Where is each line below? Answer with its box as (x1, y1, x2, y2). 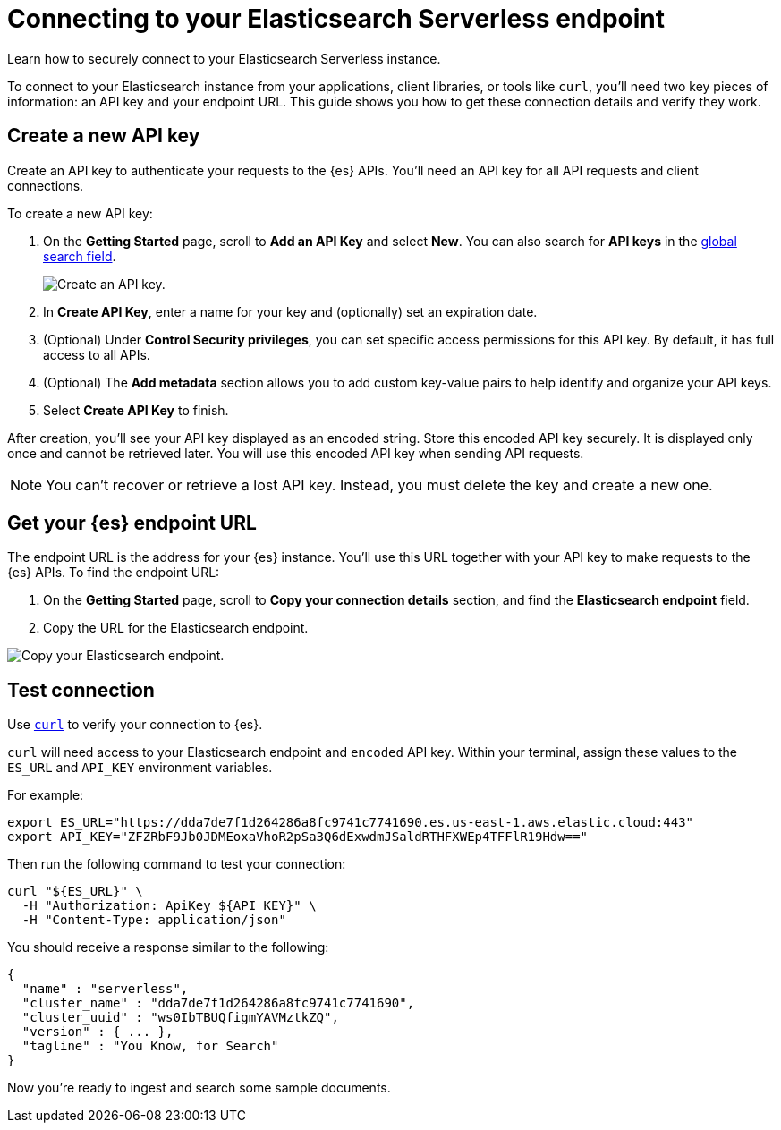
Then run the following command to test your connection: (7, 856, 346, 872)
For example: (7, 787, 84, 803)
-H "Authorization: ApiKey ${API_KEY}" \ (21, 898, 317, 913)
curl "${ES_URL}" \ (7, 884, 143, 899)
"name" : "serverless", (21, 981, 189, 997)
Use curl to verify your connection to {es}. (7, 717, 263, 733)
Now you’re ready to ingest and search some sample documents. (7, 1080, 391, 1096)
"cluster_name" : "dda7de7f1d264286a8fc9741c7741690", (21, 996, 415, 1011)
